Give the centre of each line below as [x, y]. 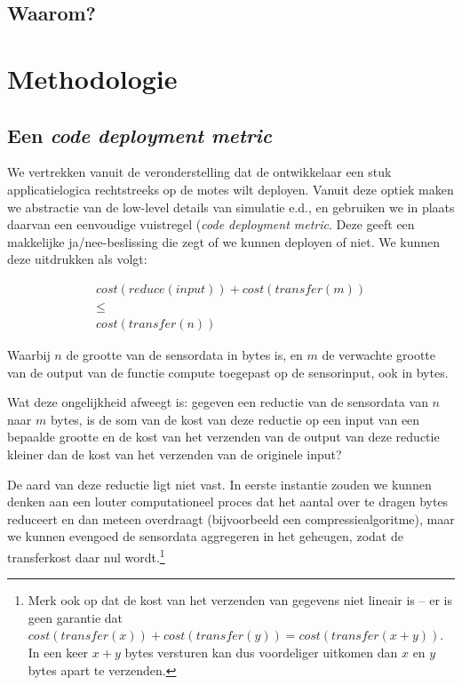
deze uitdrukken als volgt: [77, 259]
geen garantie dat [76, 617]
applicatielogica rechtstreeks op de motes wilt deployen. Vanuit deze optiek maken [231, 189]
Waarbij [29, 355]
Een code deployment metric [139, 135]
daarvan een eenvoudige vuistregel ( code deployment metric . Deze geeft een [211, 224]
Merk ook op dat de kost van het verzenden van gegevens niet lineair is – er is [240, 600]
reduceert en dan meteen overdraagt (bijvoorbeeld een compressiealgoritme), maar [231, 518]
